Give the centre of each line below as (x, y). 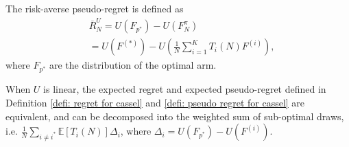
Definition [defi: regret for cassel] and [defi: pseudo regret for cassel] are (155, 102)
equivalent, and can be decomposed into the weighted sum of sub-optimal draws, (175, 116)
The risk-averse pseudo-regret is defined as (95, 8)
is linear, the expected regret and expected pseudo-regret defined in (185, 89)
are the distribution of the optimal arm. (133, 65)
